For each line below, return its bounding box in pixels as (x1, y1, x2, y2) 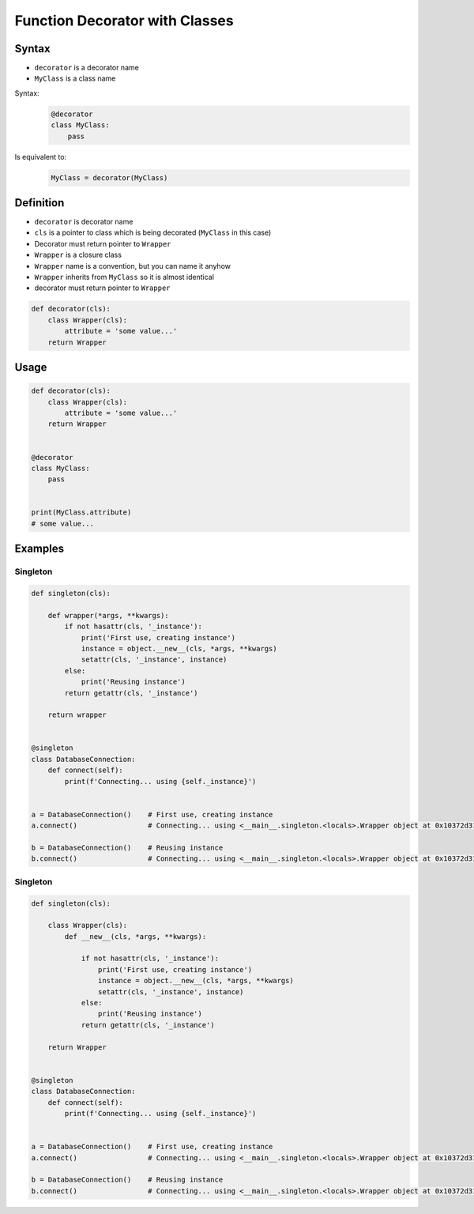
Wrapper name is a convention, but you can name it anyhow (34, 261, 231, 270)
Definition (14, 196, 65, 209)
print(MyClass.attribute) (31, 508, 132, 517)
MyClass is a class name (34, 74, 116, 83)
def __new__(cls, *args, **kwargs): (64, 932, 207, 941)
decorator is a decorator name (34, 63, 140, 73)
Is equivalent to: (14, 152, 67, 161)
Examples (14, 542, 65, 556)
